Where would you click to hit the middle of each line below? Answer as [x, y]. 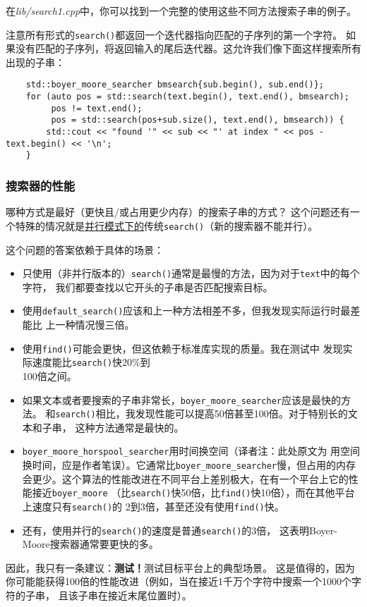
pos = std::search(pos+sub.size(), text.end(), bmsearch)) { [198, 120]
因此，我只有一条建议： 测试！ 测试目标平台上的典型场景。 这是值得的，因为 [180, 567]
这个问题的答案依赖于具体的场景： [85, 249]
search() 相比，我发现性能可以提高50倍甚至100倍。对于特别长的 [201, 413]
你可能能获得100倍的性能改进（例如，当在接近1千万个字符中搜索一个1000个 [179, 581]
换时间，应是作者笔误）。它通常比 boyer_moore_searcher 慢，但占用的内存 [189, 465]
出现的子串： [35, 62]
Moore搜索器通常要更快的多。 [90, 544]
